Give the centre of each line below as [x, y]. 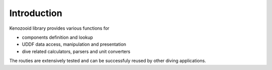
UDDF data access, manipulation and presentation [74, 44]
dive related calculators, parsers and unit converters [76, 51]
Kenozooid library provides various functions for [59, 28]
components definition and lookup [57, 37]
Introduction [36, 13]
